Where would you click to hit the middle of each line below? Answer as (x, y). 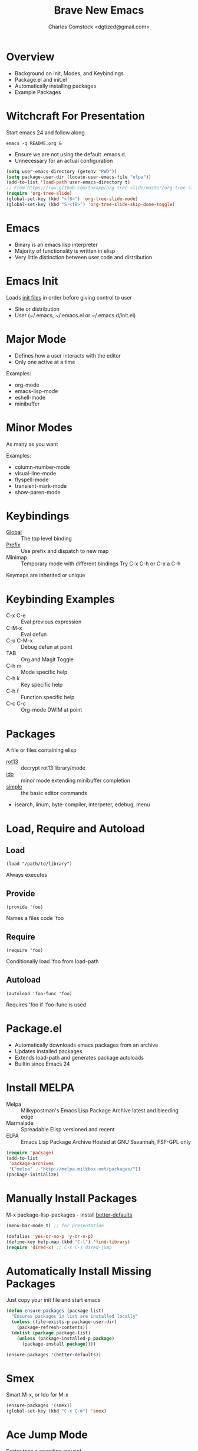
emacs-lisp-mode (36, 391)
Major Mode (36, 339)
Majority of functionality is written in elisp (65, 251)
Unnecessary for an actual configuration (64, 160)
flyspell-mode (32, 480)
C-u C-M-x (19, 641)
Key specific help (42, 685)
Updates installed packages (48, 1051)
